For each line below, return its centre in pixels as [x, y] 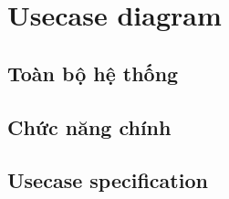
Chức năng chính [89, 126]
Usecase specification [108, 180]
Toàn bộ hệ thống [93, 73]
